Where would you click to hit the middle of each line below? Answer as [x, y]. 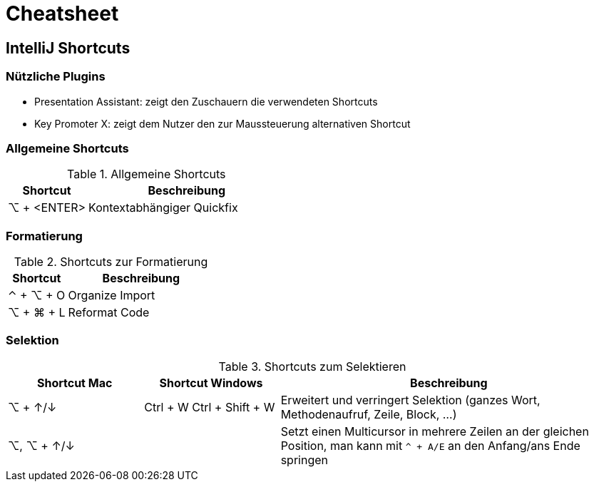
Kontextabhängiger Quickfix [163, 208]
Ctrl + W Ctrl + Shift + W [210, 407]
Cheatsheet [62, 14]
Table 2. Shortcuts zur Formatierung [111, 262]
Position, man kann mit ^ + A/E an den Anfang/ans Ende [430, 445]
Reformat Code [109, 313]
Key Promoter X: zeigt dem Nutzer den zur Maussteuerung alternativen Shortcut [222, 123]
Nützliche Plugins [56, 77]
